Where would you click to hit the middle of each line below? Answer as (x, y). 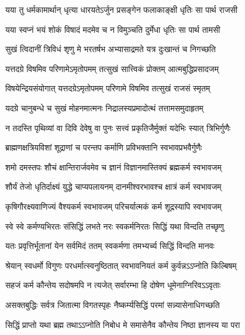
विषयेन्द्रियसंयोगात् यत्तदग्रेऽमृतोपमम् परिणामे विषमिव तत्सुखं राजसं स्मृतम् (108, 88)
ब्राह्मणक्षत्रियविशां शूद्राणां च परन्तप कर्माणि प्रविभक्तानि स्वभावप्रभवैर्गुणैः (104, 147)
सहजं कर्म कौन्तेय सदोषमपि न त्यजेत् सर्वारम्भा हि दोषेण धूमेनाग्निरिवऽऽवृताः (113, 285)
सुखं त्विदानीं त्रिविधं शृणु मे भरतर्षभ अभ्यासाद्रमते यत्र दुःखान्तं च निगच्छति (111, 49)
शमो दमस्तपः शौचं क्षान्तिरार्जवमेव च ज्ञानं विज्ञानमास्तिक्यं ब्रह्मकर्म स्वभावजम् (113, 167)
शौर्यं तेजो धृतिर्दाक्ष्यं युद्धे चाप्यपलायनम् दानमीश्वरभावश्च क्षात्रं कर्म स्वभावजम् (113, 187)
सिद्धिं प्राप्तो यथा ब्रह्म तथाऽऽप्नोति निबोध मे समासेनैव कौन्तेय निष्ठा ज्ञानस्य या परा (123, 324)
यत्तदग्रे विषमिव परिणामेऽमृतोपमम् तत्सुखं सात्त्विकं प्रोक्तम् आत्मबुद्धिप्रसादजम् (112, 68)
